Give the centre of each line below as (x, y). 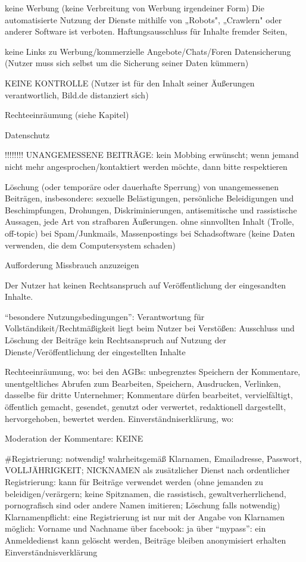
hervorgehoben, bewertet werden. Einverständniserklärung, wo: (119, 418)
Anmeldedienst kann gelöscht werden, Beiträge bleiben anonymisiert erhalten (146, 540)
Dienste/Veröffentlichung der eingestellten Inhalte (95, 351)
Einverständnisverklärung (51, 552)
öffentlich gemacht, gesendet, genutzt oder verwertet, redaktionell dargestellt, (146, 407)
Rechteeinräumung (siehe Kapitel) (67, 115)
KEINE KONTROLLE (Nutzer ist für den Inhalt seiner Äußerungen (130, 83)
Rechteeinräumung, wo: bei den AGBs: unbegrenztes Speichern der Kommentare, (153, 372)
